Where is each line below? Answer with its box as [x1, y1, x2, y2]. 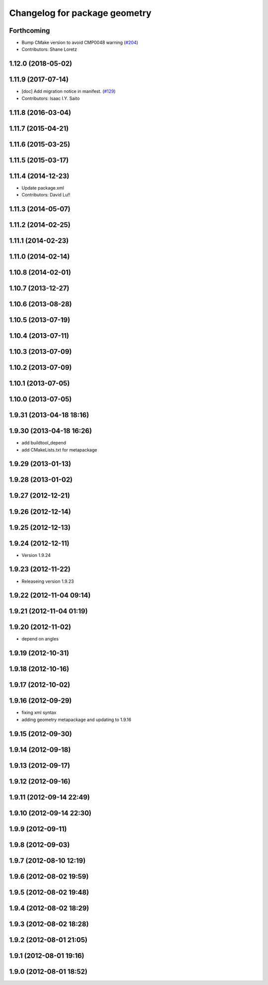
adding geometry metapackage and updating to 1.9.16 [21, 716, 132, 722]
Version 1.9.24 [21, 552, 51, 558]
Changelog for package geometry [9, 7, 151, 18]
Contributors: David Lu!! [21, 192, 70, 198]
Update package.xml [21, 184, 65, 191]
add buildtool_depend [21, 440, 67, 446]
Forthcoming [9, 26, 50, 35]
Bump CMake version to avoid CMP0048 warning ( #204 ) [21, 40, 138, 46]
